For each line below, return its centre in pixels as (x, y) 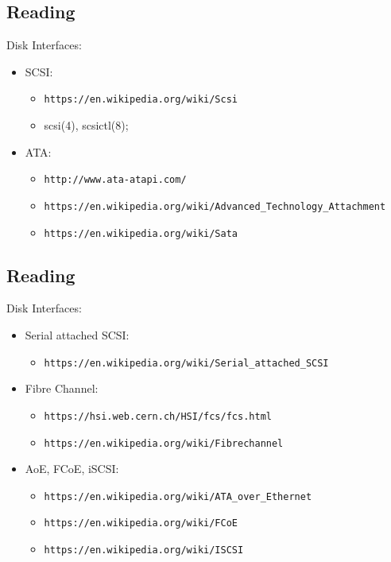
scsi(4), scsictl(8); (86, 125)
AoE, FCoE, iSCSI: (72, 469)
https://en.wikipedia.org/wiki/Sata (141, 233)
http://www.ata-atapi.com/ (115, 180)
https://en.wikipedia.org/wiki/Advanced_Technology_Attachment (215, 206)
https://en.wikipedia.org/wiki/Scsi (141, 100)
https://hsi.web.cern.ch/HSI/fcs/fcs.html (158, 416)
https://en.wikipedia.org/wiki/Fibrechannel (164, 443)
